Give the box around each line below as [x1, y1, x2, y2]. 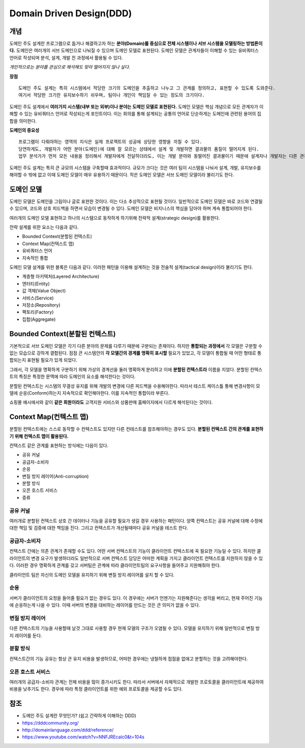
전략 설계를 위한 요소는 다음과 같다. [9, 224, 79, 230]
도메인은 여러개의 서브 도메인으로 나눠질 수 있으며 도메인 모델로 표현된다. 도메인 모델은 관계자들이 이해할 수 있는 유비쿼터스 [16, 47, 259, 53]
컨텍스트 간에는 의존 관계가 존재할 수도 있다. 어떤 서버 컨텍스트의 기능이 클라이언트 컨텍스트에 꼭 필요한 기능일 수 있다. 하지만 [9, 548, 256, 554]
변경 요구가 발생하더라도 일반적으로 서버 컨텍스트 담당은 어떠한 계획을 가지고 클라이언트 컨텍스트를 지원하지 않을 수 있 [31, 555, 263, 561]
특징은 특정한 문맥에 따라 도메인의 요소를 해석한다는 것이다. [18, 374, 136, 380]
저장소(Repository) [22, 302, 60, 308]
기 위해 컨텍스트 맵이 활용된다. [9, 433, 69, 439]
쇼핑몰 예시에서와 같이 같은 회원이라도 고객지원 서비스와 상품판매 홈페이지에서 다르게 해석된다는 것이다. [9, 399, 213, 405]
